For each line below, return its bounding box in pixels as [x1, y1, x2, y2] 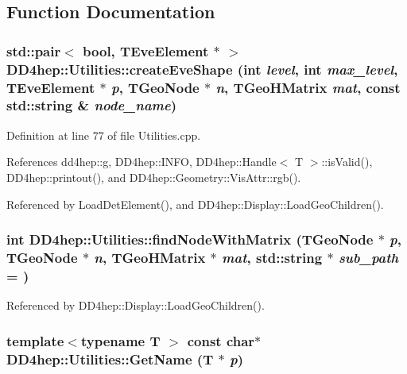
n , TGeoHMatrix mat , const [215, 77, 401, 97]
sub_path [338, 247, 399, 267]
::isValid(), [321, 153, 373, 170]
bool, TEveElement [83, 40, 209, 60]
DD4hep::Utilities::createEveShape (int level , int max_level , [6, 59, 398, 79]
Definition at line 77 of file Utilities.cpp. [6, 126, 201, 143]
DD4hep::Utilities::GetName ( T [6, 349, 214, 368]
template [6, 330, 64, 350]
